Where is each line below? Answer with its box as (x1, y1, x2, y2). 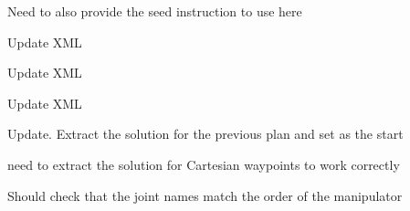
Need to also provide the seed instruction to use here (7, 2, 302, 20)
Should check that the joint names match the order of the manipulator (7, 185, 403, 205)
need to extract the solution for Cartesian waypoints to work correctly (7, 154, 400, 174)
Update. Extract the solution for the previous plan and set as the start (7, 124, 404, 143)
